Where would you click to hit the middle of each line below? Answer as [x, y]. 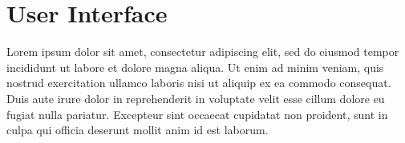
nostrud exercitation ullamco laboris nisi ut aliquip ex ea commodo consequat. [199, 83]
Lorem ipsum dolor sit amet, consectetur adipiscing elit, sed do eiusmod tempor [203, 52]
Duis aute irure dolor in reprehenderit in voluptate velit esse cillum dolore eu [196, 98]
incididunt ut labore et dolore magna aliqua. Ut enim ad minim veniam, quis [195, 67]
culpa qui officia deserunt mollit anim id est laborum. [138, 130]
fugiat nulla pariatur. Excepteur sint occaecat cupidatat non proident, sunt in [197, 114]
